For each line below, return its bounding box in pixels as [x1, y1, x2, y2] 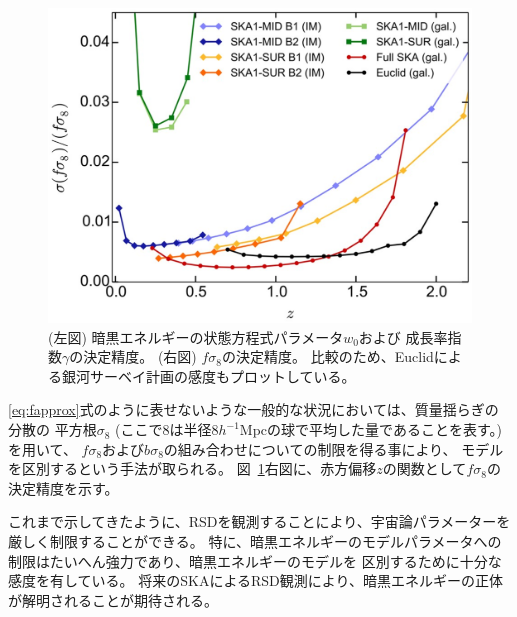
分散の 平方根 [8, 419, 97, 440]
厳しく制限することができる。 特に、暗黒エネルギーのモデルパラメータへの [8, 531, 502, 552]
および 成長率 [358, 326, 448, 347]
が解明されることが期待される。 [8, 589, 218, 610]
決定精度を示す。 [8, 477, 119, 498]
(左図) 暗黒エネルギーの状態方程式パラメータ [48, 326, 344, 347]
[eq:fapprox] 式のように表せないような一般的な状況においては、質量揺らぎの [8, 399, 499, 420]
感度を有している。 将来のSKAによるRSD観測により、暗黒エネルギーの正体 [8, 570, 503, 591]
